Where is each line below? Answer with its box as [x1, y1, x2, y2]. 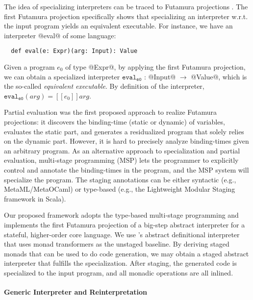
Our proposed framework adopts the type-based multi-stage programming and [4, 210, 239, 220]
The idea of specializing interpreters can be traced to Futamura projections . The [4, 1, 248, 11]
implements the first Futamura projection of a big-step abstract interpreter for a [4, 219, 245, 229]
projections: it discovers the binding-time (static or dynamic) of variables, [4, 117, 225, 126]
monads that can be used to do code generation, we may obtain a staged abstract [4, 248, 249, 258]
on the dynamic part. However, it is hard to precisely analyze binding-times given [4, 136, 249, 146]
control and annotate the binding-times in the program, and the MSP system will [4, 164, 249, 175]
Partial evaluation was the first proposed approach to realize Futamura [4, 107, 217, 117]
